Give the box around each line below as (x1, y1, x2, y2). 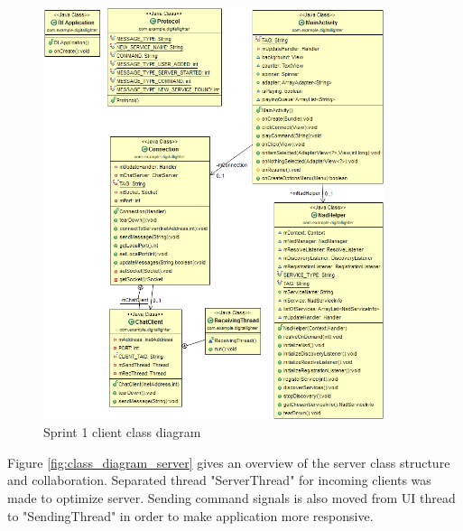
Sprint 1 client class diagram (43, 423, 201, 442)
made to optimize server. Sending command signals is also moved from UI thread (7, 488, 456, 507)
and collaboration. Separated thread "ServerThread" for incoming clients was (7, 470, 431, 489)
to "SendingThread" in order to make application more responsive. (7, 506, 374, 525)
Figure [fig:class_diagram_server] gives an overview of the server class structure (7, 452, 450, 471)
